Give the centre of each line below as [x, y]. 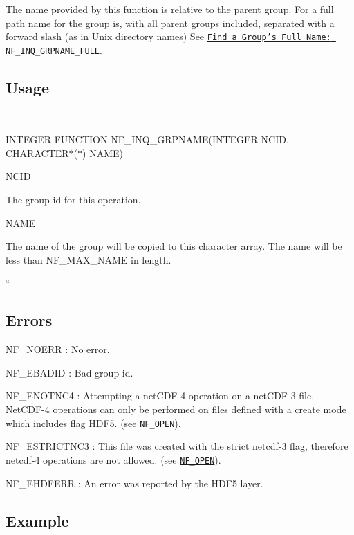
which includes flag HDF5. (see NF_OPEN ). [93, 423]
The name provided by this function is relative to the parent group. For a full [170, 9]
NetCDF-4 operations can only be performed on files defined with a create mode [176, 409]
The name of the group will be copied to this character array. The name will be [174, 246]
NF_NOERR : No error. [58, 349]
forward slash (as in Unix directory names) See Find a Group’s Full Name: [168, 36]
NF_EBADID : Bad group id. [69, 372]
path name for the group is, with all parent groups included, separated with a [170, 22]
